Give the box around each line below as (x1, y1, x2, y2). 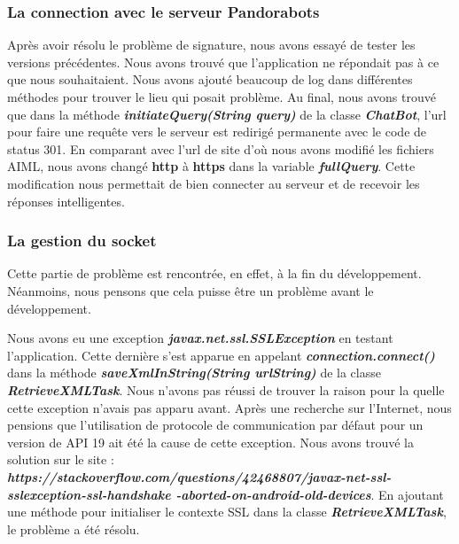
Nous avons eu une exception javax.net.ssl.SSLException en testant (7, 329, 393, 347)
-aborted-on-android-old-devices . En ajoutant (175, 485, 444, 503)
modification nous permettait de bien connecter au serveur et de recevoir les (7, 174, 420, 192)
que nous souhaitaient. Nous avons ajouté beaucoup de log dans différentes (7, 70, 413, 89)
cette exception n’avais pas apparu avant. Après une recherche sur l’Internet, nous (7, 398, 452, 416)
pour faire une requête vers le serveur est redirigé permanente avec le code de (7, 122, 427, 141)
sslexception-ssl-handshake (7, 485, 171, 503)
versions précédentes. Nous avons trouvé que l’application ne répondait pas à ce (7, 52, 440, 71)
